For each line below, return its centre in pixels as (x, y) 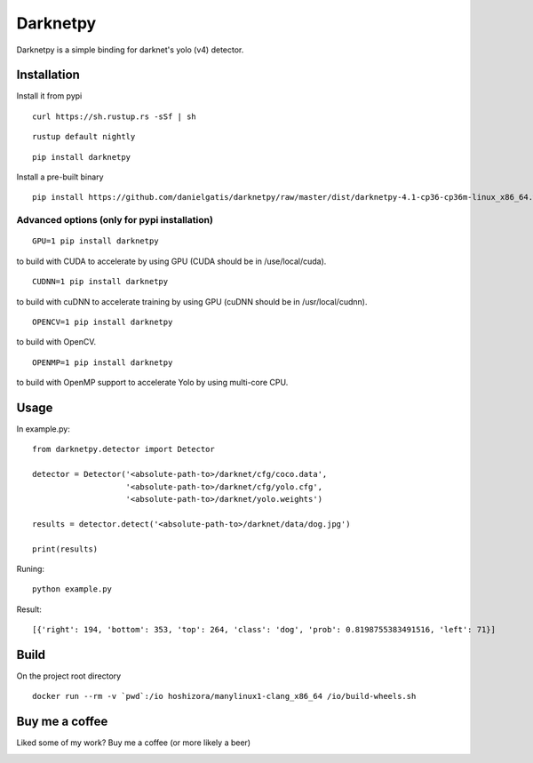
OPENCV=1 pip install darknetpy (103, 322)
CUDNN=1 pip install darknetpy (100, 282)
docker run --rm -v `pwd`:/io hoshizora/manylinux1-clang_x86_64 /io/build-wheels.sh (224, 696)
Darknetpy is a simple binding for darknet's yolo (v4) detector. (130, 50)
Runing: (30, 568)
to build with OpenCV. (56, 342)
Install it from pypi (49, 96)
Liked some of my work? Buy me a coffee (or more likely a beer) (134, 743)
